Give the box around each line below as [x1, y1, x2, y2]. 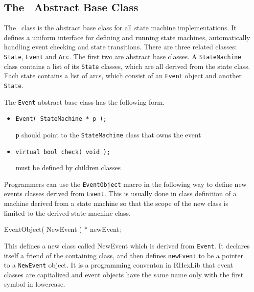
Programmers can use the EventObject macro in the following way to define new [4, 179, 247, 189]
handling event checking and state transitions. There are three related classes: [4, 42, 237, 52]
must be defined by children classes [15, 162, 121, 173]
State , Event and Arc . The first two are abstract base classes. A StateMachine [4, 51, 241, 61]
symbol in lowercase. [4, 279, 66, 289]
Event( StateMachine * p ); [15, 115, 107, 123]
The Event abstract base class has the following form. [4, 96, 165, 107]
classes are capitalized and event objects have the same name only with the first [4, 269, 244, 279]
